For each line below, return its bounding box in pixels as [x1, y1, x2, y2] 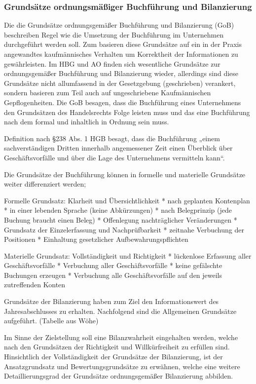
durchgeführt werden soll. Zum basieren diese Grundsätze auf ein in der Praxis [4, 39, 242, 49]
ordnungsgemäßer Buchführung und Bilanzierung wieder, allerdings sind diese [4, 68, 239, 78]
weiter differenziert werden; [4, 179, 86, 189]
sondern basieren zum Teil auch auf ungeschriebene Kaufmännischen [4, 87, 211, 98]
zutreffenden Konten [4, 279, 66, 290]
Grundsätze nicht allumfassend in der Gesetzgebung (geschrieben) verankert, [4, 77, 236, 88]
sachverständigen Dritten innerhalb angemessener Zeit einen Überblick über [4, 143, 233, 153]
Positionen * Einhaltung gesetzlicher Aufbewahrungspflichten [4, 234, 188, 244]
